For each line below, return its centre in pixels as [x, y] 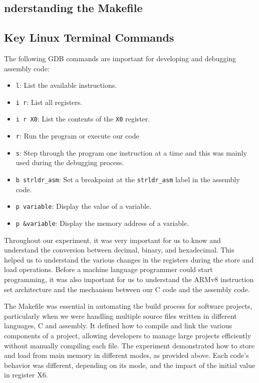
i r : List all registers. [49, 102]
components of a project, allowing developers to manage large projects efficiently [128, 335]
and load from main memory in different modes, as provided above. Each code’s [126, 355]
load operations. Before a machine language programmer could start [108, 269]
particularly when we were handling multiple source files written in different [120, 315]
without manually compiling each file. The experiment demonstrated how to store [129, 345]
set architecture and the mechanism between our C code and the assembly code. [127, 289]
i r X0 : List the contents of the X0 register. [83, 119]
